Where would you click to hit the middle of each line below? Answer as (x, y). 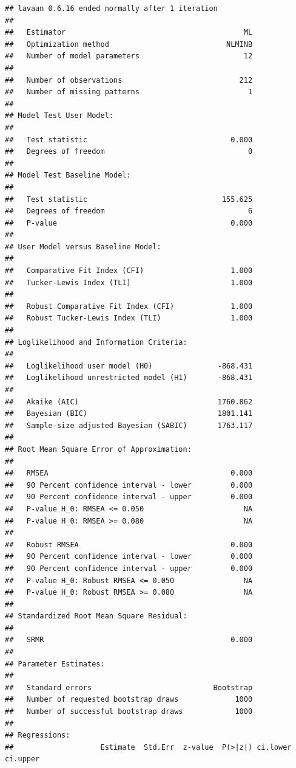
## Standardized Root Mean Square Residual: (96, 616)
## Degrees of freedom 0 (129, 152)
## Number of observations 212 (129, 80)
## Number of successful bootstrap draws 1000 (129, 712)
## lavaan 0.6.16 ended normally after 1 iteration (111, 9)
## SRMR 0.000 (129, 640)
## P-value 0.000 (129, 223)
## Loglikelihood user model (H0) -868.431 (129, 366)
